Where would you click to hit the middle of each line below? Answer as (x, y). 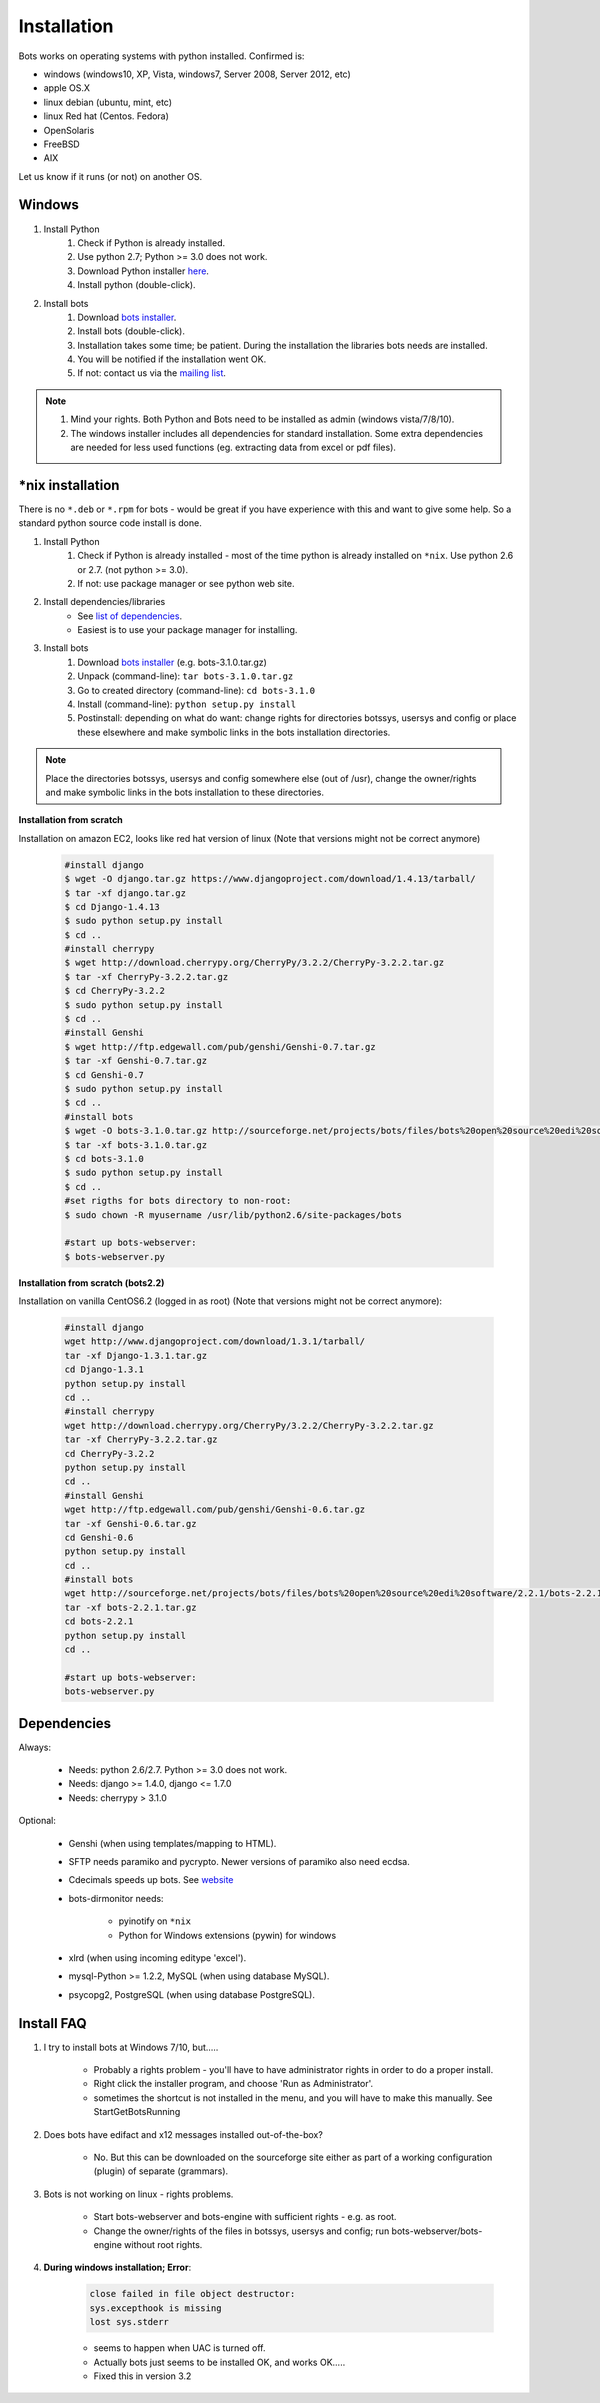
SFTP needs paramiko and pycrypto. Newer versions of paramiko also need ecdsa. (239, 1862)
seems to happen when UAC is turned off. (179, 2348)
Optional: (37, 1821)
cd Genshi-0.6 (99, 1537)
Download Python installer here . (143, 271)
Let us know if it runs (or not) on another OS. (110, 176)
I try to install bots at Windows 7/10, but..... (131, 2047)
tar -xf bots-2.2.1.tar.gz (130, 1607)
